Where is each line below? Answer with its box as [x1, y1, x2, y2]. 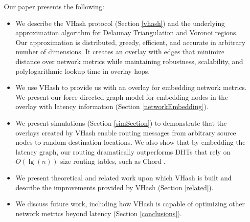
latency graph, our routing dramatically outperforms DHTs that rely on [15, 146, 231, 156]
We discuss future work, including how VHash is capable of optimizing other [15, 199, 245, 209]
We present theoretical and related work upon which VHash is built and [15, 172, 232, 182]
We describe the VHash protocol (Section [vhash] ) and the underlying [15, 18, 225, 28]
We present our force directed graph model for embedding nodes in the [15, 91, 228, 102]
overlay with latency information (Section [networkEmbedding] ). [15, 101, 208, 111]
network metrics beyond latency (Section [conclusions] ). [15, 208, 182, 218]
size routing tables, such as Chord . [60, 156, 166, 166]
